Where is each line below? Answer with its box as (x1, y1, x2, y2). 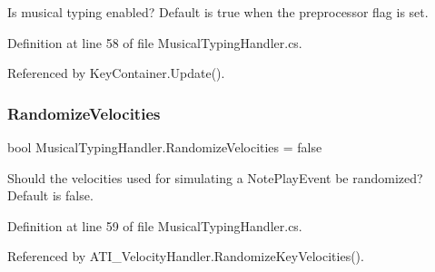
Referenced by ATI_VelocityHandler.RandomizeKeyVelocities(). (7, 247, 364, 266)
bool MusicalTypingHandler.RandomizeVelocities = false (7, 138, 322, 156)
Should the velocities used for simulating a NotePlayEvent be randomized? (7, 168, 423, 187)
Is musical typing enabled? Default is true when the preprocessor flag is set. (7, 3, 429, 21)
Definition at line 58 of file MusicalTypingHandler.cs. (7, 33, 302, 52)
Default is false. (7, 186, 94, 205)
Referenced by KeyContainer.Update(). (7, 63, 225, 83)
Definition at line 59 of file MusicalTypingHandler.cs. (7, 216, 302, 235)
